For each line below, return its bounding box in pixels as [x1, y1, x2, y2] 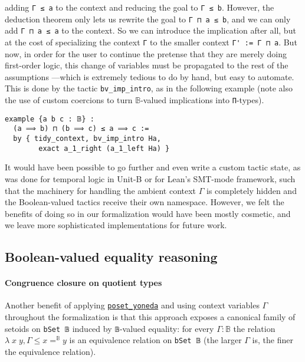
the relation [233, 322, 276, 334]
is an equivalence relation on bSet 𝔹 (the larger [69, 334, 242, 346]
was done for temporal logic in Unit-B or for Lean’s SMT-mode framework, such [5, 172, 296, 185]
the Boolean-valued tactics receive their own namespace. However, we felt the [5, 196, 284, 208]
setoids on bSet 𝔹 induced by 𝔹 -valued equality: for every [5, 322, 214, 334]
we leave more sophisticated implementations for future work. [5, 219, 227, 231]
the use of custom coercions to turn [5, 94, 133, 106]
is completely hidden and [206, 184, 297, 196]
